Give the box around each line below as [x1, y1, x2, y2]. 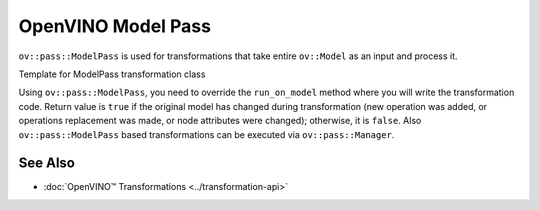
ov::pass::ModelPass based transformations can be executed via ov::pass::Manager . [18, 128, 395, 140]
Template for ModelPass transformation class [18, 68, 206, 80]
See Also [18, 155, 75, 172]
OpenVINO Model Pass [18, 15, 212, 37]
